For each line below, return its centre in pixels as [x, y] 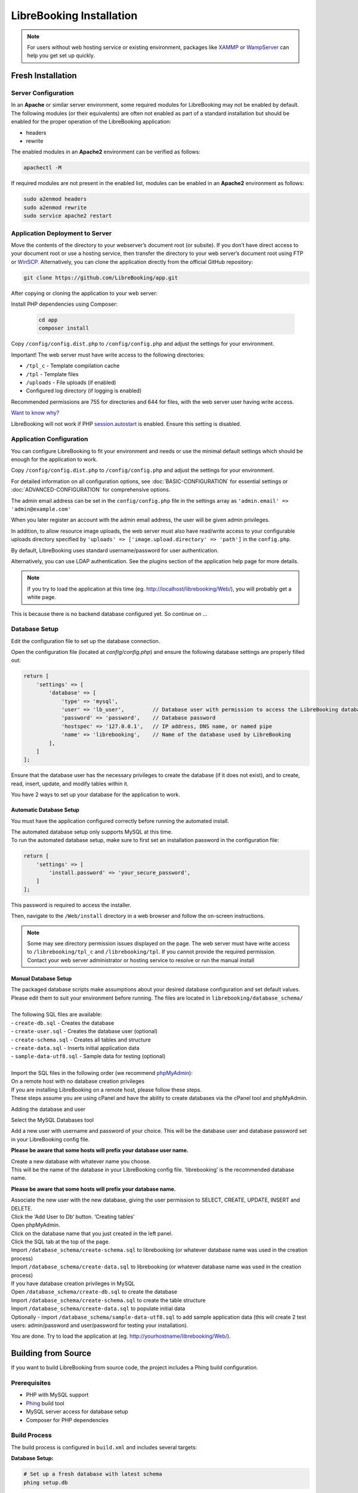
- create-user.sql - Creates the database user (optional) [84, 1031]
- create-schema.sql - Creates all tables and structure [81, 1040]
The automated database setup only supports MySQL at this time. [92, 832]
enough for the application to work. [54, 459]
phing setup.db [46, 1482]
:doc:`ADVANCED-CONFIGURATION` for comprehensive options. [91, 490]
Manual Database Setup [41, 978]
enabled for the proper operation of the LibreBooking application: [91, 122]
